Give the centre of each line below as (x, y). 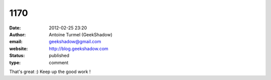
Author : (18, 34)
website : (19, 48)
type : (15, 63)
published (59, 56)
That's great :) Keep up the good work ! (50, 72)
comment (59, 63)
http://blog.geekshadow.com (79, 48)
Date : (15, 28)
